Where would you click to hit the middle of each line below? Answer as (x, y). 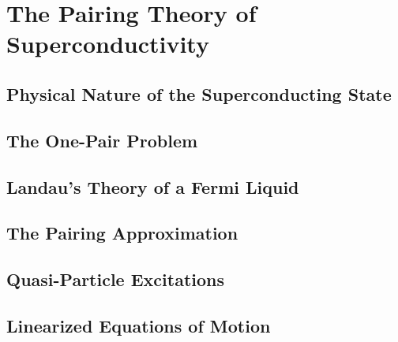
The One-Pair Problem (102, 140)
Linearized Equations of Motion (139, 325)
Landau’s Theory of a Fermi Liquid (153, 186)
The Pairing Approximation (122, 233)
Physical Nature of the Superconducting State (199, 93)
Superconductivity (108, 44)
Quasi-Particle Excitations (116, 279)
